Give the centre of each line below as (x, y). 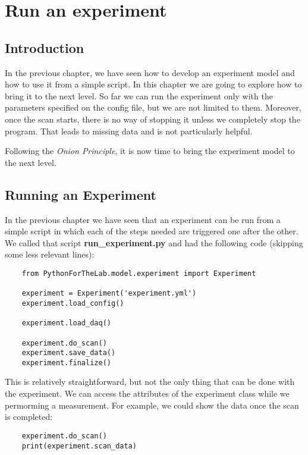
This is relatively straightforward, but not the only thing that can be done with (150, 382)
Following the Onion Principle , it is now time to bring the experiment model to (150, 151)
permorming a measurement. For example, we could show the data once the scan (152, 405)
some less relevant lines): (50, 254)
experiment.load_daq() (66, 323)
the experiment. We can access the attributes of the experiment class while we (147, 393)
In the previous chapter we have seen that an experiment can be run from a (143, 219)
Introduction (45, 47)
